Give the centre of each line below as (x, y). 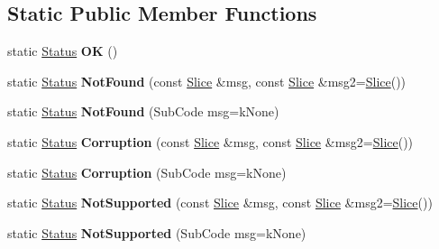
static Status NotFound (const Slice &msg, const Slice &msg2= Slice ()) (207, 81)
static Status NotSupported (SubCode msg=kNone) (157, 232)
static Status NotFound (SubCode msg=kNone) (143, 111)
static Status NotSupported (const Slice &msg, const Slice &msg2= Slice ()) (220, 203)
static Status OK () (63, 51)
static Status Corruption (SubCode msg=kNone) (147, 172)
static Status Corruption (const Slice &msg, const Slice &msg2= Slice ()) (210, 141)
